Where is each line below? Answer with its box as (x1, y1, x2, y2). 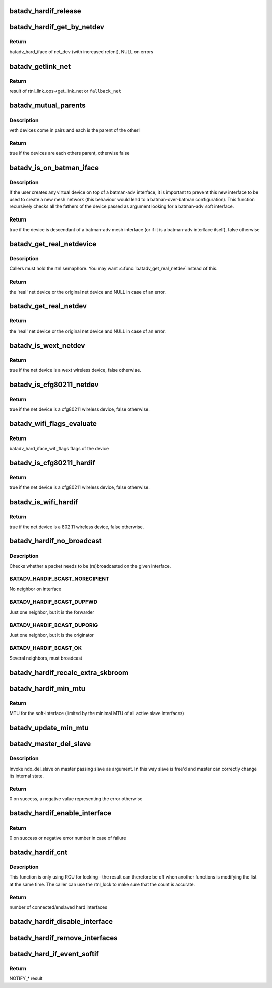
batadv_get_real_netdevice (9, 240, 97, 248)
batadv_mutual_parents (9, 101, 86, 109)
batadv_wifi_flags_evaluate (9, 419, 97, 428)
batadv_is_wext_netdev (9, 341, 85, 350)
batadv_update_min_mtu (9, 724, 89, 732)
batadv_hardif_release (9, 7, 82, 15)
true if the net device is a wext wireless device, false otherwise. (9, 367, 141, 373)
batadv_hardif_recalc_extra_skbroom (9, 669, 128, 677)
